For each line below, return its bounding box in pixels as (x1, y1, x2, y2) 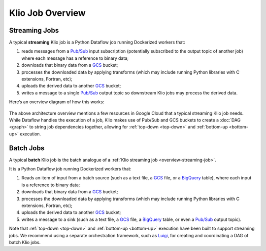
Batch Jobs (9, 144, 45, 152)
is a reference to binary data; (21, 182, 80, 188)
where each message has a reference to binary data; (21, 55, 129, 61)
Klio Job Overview (9, 7, 86, 18)
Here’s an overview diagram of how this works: (9, 99, 104, 105)
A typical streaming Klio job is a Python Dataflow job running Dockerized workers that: (9, 40, 186, 45)
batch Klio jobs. (9, 239, 41, 245)
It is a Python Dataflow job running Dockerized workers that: (9, 166, 132, 172)
